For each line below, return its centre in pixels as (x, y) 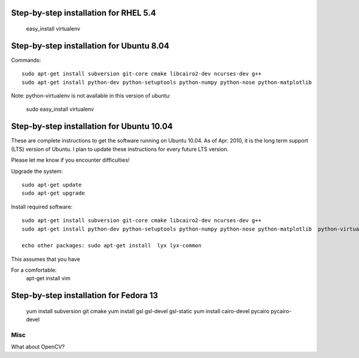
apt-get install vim (48, 278)
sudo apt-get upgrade (53, 193)
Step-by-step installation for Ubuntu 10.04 (92, 127)
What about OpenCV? (38, 347)
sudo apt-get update (52, 185)
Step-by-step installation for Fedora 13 (85, 295)
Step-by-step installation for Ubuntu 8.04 (90, 46)
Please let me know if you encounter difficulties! (70, 160)
